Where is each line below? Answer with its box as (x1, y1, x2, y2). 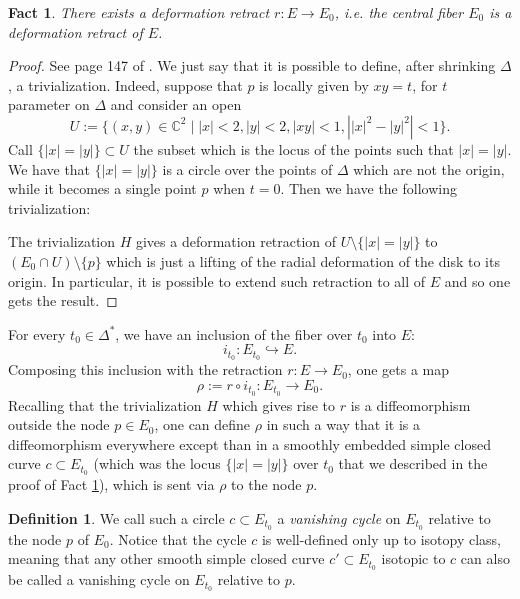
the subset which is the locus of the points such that (133, 138, 454, 159)
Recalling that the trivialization (8, 394, 202, 415)
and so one (444, 270, 511, 291)
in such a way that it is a (266, 414, 421, 435)
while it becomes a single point (8, 178, 197, 199)
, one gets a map (347, 359, 450, 380)
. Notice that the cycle (109, 528, 247, 549)
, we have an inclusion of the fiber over (115, 323, 353, 344)
